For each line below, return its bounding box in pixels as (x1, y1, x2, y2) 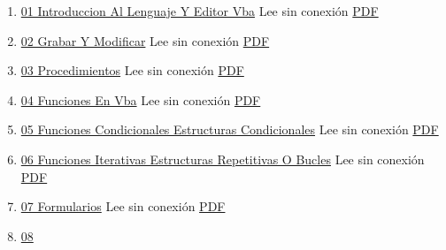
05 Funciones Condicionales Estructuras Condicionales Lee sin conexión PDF (20, 120, 439, 139)
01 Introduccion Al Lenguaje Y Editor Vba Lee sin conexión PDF (20, 2, 379, 19)
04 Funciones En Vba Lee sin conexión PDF (20, 90, 261, 109)
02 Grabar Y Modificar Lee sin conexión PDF (20, 31, 270, 49)
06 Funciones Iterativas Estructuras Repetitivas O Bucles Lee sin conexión (20, 149, 425, 168)
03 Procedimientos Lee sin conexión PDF (20, 61, 244, 80)
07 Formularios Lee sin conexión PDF (20, 197, 226, 216)
